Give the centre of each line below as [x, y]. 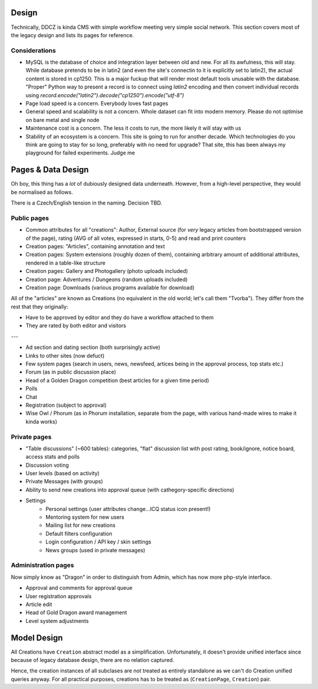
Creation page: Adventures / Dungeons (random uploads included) [107, 279]
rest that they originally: [39, 306]
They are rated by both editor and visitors [76, 326]
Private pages [31, 437]
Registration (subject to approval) [66, 405]
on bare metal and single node [62, 120]
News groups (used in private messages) [95, 550]
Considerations [33, 50]
